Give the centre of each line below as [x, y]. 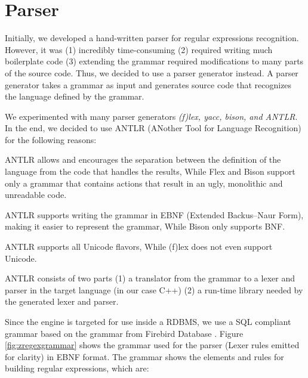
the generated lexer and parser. [62, 301]
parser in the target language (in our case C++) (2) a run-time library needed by [154, 289]
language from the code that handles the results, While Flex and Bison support [150, 171]
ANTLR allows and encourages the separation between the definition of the [143, 159]
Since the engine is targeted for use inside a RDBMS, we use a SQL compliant [148, 321]
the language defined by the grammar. [75, 96]
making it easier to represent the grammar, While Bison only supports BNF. [145, 226]
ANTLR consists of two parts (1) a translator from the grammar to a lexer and [150, 278]
